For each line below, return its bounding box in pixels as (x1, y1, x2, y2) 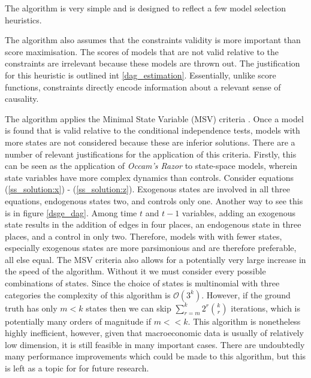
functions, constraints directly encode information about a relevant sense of (5, 80, 281, 93)
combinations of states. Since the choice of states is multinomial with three (5, 277, 280, 289)
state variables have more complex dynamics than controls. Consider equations (5, 171, 294, 183)
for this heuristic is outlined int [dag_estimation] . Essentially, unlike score (5, 68, 276, 81)
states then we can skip (86, 301, 171, 314)
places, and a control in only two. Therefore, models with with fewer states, (5, 229, 282, 242)
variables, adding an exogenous (182, 206, 296, 219)
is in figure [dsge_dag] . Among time (5, 206, 137, 219)
